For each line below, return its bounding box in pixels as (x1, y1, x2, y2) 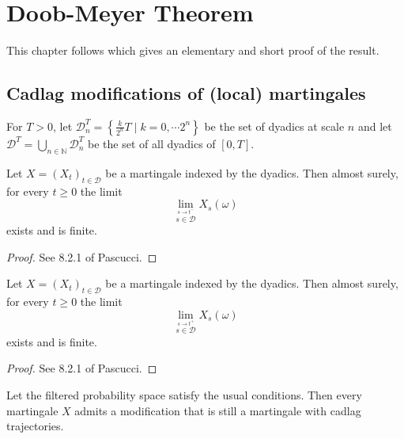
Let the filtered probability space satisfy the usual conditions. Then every (6, 386, 362, 403)
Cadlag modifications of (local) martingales (6, 81, 366, 105)
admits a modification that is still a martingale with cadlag (74, 402, 361, 418)
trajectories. (6, 418, 64, 434)
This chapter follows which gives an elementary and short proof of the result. (6, 42, 379, 59)
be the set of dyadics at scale (204, 117, 345, 134)
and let (357, 117, 392, 134)
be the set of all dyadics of (88, 135, 216, 151)
